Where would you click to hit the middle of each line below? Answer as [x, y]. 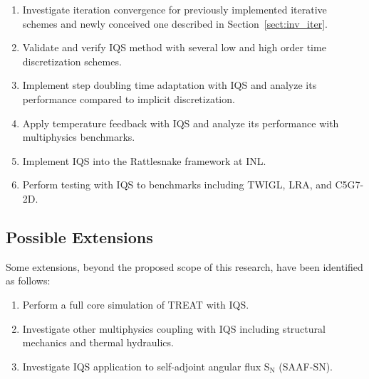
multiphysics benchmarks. [79, 137]
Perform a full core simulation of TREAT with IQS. [136, 304]
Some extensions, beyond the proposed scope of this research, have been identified [184, 266]
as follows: [28, 281]
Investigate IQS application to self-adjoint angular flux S [146, 366]
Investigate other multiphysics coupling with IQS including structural [174, 328]
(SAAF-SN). [306, 366]
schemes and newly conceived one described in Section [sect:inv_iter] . [175, 23]
